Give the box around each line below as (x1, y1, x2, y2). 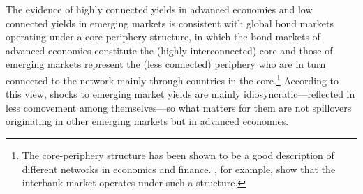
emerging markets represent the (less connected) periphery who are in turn (6, 57, 326, 71)
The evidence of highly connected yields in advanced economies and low (6, 2, 313, 16)
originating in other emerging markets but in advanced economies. (6, 114, 289, 128)
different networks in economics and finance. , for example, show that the (22, 161, 336, 176)
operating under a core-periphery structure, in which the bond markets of (6, 29, 320, 44)
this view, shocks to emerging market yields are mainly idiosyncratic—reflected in (6, 87, 355, 101)
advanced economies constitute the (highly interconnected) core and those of (6, 43, 333, 57)
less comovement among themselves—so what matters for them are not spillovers (6, 100, 352, 114)
